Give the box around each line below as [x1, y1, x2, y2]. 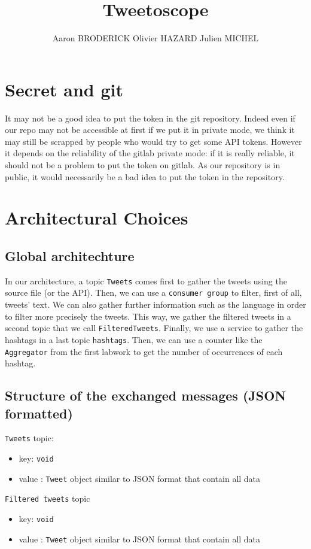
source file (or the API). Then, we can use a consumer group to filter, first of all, [5, 286, 302, 299]
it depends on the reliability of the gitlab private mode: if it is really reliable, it [5, 147, 295, 159]
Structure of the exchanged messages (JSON [5, 386, 286, 405]
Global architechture [5, 246, 135, 265]
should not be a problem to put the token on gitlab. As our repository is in [5, 159, 280, 171]
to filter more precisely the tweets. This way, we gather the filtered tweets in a [5, 310, 291, 322]
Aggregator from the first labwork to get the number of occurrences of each [5, 345, 283, 357]
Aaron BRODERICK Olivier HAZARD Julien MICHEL [52, 32, 259, 44]
